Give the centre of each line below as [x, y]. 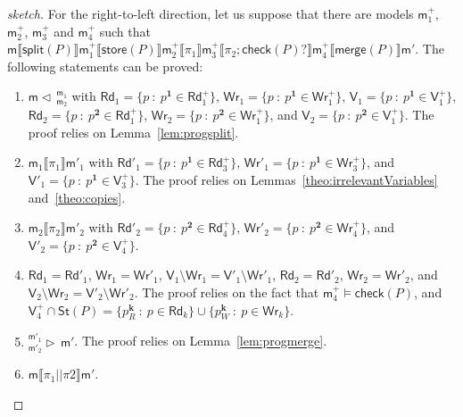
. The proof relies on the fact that [227, 292]
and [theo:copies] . [77, 197]
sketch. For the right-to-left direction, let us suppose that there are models [211, 13]
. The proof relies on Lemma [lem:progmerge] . [201, 341]
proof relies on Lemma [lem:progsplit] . [133, 132]
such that [125, 31]
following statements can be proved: [105, 66]
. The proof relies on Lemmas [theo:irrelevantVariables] [286, 180]
